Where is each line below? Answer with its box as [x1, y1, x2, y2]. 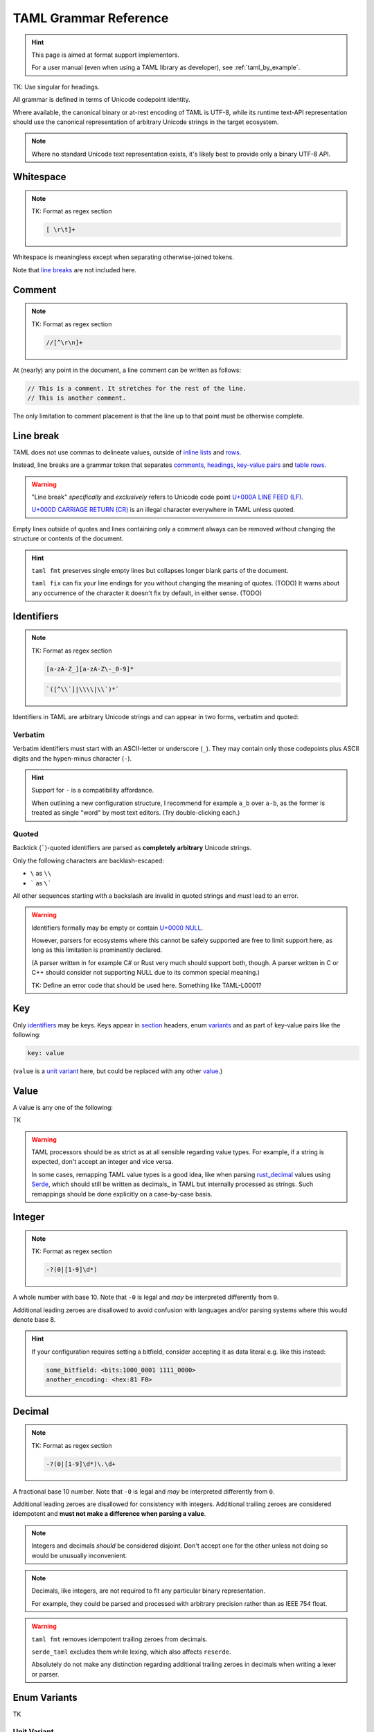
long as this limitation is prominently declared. [31, 946, 163, 954]
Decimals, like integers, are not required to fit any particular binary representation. [31, 1587, 266, 1595]
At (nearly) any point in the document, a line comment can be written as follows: [12, 366, 242, 374]
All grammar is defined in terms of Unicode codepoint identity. [12, 96, 190, 104]
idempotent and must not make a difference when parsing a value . [12, 1510, 206, 1518]
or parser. [31, 1670, 60, 1678]
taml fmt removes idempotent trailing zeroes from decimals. [31, 1635, 208, 1643]
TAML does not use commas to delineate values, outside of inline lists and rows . [12, 448, 242, 457]
